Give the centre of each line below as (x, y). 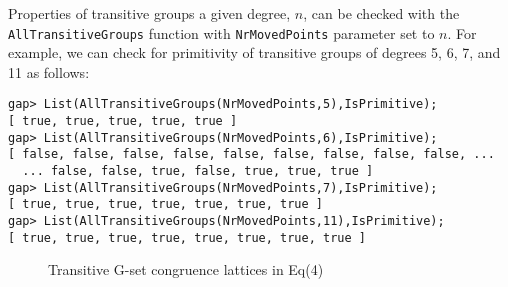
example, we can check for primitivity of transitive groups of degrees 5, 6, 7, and (254, 52)
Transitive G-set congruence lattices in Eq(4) (186, 269)
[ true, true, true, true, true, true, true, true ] (187, 237)
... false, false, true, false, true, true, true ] (198, 171)
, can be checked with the (381, 13)
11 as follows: (49, 71)
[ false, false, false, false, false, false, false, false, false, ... (251, 154)
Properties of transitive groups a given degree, (149, 13)
